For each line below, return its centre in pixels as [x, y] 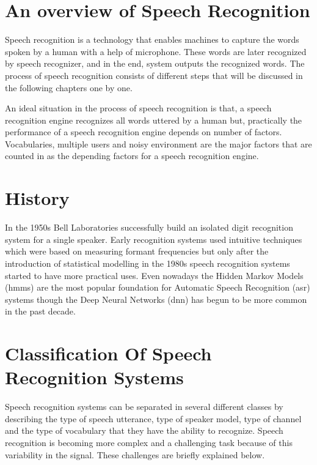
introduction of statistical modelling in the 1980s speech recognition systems [148, 263]
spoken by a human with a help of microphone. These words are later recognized [156, 51]
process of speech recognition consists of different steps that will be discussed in [154, 75]
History [37, 198]
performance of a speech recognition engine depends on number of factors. [144, 132]
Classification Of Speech [108, 353]
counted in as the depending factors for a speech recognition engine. [132, 156]
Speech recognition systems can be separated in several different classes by [144, 407]
